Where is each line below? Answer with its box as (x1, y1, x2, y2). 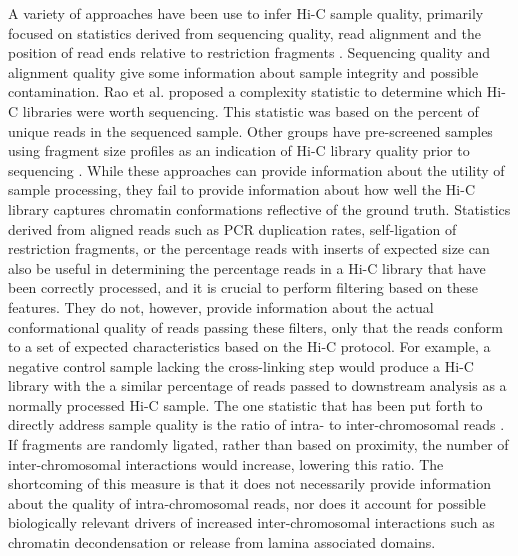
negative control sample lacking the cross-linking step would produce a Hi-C (8, 355, 474, 376)
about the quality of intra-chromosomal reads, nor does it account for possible (8, 492, 486, 513)
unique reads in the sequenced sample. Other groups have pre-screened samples (8, 120, 493, 141)
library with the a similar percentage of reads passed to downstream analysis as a (8, 375, 507, 396)
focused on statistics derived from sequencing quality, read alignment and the (8, 22, 482, 43)
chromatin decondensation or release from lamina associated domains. (8, 532, 436, 553)
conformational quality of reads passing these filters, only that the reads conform (8, 316, 503, 337)
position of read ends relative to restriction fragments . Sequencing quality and (8, 42, 490, 63)
